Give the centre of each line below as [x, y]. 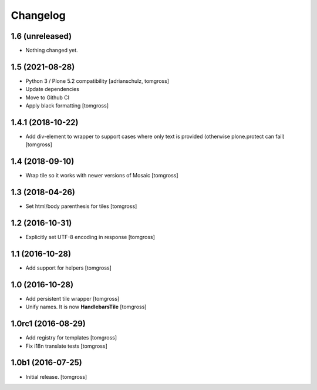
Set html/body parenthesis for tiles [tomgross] [81, 206]
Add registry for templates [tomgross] [71, 338]
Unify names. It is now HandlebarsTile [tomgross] [86, 307]
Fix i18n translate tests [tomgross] [67, 346]
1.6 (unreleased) [41, 36]
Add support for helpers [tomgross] [68, 268]
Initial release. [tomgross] [56, 376]
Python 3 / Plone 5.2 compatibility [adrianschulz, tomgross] [97, 81]
